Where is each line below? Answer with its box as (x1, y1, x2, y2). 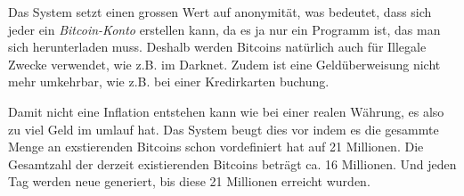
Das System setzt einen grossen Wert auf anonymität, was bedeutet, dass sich (8, 3, 432, 20)
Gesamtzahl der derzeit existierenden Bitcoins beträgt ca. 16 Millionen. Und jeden (8, 154, 457, 173)
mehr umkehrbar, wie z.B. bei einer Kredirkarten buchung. (8, 72, 330, 91)
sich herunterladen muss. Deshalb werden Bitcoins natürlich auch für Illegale (8, 37, 427, 56)
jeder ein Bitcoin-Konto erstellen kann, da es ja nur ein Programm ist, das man (8, 20, 441, 38)
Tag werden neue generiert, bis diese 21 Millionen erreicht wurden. (8, 172, 370, 191)
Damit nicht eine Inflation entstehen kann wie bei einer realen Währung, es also (8, 102, 444, 120)
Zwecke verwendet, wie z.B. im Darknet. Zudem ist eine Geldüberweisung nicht (8, 54, 441, 73)
